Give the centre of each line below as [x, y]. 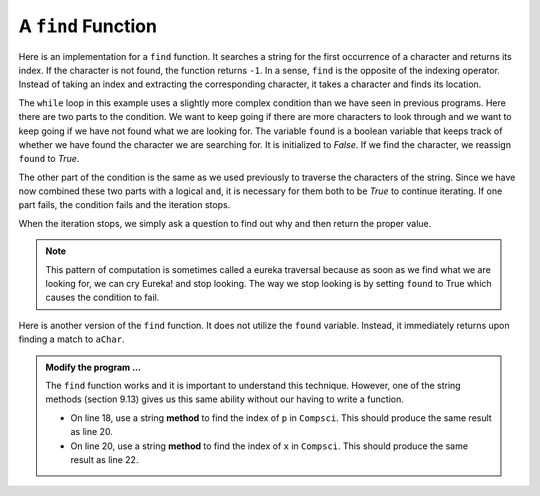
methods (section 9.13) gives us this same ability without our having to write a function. [225, 399]
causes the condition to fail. [102, 297]
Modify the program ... [93, 367]
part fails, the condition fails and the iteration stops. [124, 205]
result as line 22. [104, 459]
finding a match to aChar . [71, 339]
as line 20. [92, 432]
